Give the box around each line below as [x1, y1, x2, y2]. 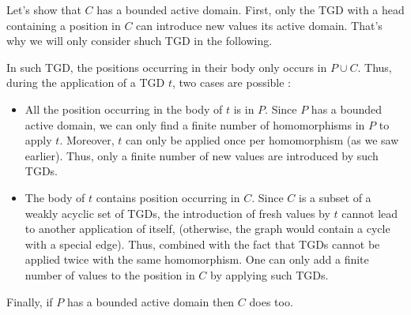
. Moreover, [59, 132, 115, 148]
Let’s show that [6, 2, 81, 17]
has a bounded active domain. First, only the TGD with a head [96, 2, 405, 17]
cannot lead [341, 204, 398, 221]
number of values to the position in [25, 266, 195, 283]
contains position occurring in [96, 189, 240, 205]
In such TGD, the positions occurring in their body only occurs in [6, 58, 327, 75]
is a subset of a [298, 189, 371, 205]
